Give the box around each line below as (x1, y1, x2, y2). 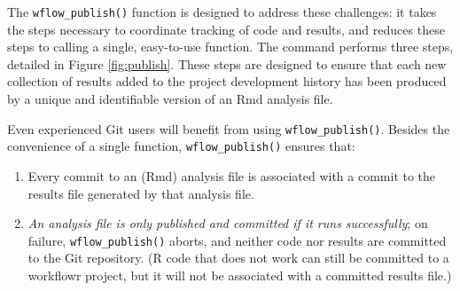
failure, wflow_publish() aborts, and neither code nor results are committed (27, 231, 447, 249)
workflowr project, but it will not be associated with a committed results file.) (27, 265, 452, 284)
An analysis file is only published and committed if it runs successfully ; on (27, 214, 428, 232)
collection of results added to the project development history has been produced (7, 72, 447, 90)
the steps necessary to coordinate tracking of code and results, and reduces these (7, 20, 445, 38)
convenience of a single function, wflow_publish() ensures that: (7, 137, 355, 155)
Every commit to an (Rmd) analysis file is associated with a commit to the (27, 166, 436, 185)
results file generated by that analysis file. (27, 184, 254, 202)
